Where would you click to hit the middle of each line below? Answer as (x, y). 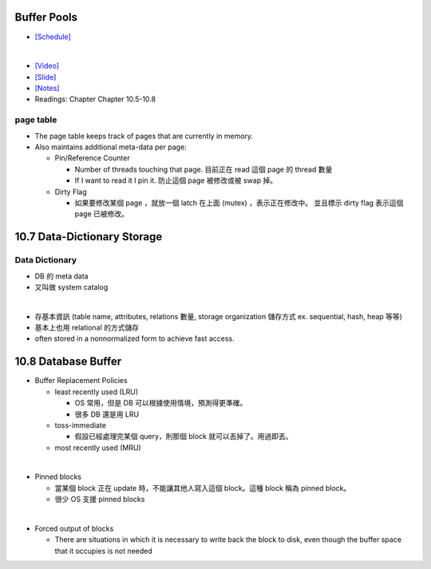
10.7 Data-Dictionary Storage (89, 237)
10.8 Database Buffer (68, 362)
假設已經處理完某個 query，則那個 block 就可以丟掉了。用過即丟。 (184, 437)
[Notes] (47, 89)
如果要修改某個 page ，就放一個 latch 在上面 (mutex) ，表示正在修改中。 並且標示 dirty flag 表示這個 (239, 203)
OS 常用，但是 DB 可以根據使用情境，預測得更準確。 (161, 403)
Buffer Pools (46, 17)
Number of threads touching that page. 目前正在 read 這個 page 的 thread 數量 (204, 169)
